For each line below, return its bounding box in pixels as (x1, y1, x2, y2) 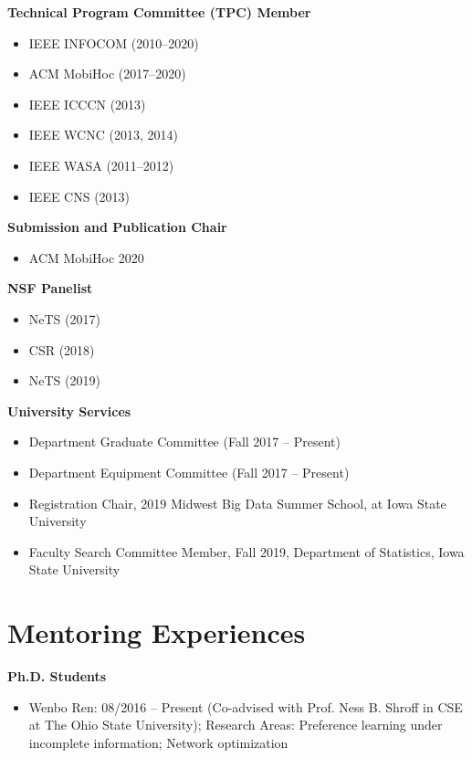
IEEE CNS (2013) (28, 186, 131, 205)
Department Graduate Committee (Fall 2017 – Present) (28, 432, 341, 451)
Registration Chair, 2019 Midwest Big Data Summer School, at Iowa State (28, 493, 446, 512)
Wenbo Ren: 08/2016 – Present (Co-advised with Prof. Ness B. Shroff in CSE (28, 697, 463, 716)
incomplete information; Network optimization (28, 732, 288, 752)
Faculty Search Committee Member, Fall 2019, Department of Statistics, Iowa (28, 542, 465, 561)
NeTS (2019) (28, 371, 100, 390)
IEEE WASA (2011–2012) (28, 155, 174, 174)
